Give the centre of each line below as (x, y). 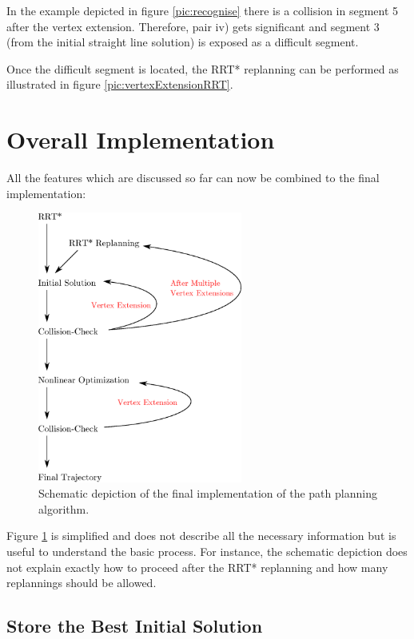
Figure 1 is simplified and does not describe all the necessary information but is (201, 536)
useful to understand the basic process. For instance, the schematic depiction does (207, 552)
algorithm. (64, 508)
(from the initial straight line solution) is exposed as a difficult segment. (183, 42)
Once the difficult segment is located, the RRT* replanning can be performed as (203, 68)
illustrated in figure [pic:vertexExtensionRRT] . (120, 84)
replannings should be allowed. (82, 583)
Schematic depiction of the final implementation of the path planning (208, 493)
